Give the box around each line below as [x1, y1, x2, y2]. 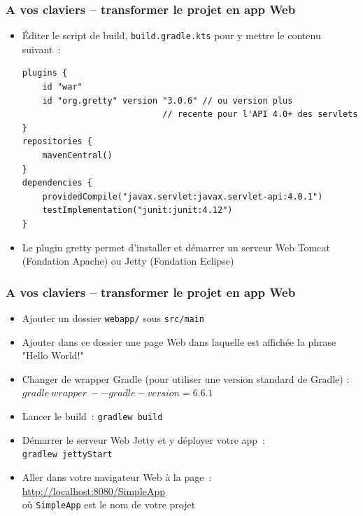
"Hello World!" [22, 348, 84, 363]
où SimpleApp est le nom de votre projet [22, 497, 196, 512]
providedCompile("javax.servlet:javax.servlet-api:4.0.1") [42, 191, 323, 202]
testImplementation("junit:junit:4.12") [42, 205, 233, 216]
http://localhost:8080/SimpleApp [22, 483, 166, 498]
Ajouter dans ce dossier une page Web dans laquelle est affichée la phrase [22, 334, 336, 349]
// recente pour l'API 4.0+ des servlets [162, 109, 358, 120]
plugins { [22, 68, 68, 78]
